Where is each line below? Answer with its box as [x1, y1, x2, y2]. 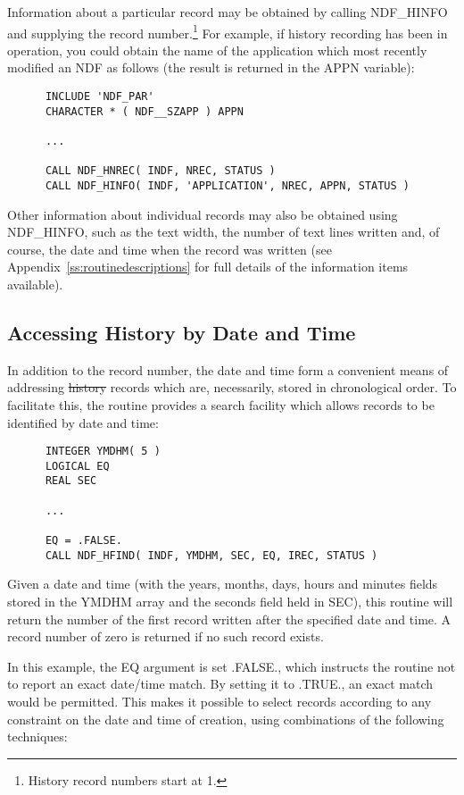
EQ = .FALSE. [45, 534, 122, 548]
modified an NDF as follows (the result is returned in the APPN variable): [7, 58, 415, 77]
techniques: [7, 727, 68, 746]
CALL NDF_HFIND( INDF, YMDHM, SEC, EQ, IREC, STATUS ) [45, 548, 378, 562]
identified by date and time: [7, 413, 159, 431]
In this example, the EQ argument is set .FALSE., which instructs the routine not [7, 657, 456, 675]
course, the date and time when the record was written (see [7, 239, 332, 258]
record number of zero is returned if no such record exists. [7, 627, 324, 646]
